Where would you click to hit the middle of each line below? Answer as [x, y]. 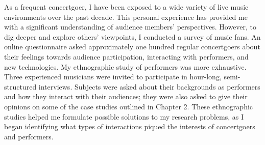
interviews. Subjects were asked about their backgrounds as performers [149, 86]
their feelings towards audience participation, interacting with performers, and [126, 56]
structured [20, 86]
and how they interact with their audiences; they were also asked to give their [126, 96]
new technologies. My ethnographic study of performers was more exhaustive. [125, 66]
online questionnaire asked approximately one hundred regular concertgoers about [132, 47]
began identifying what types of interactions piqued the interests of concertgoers [130, 126]
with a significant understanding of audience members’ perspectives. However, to [130, 27]
